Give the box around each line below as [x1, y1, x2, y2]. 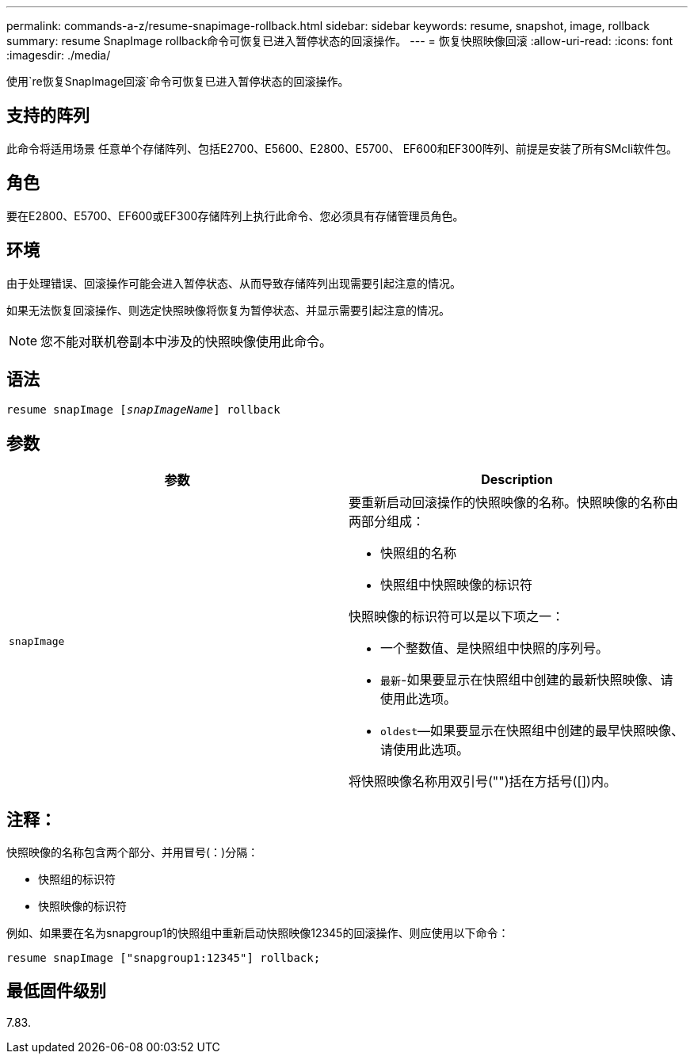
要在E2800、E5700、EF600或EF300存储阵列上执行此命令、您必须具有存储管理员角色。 [6, 208, 464, 223]
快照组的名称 [380, 545, 457, 562]
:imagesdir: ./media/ [6, 48, 111, 62]
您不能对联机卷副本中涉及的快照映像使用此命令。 [40, 333, 333, 349]
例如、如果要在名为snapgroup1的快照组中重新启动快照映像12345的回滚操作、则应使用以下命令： [6, 926, 509, 940]
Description [481, 471, 553, 488]
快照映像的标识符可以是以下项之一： [349, 608, 565, 625]
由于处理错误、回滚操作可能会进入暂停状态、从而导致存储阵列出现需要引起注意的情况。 [6, 276, 461, 290]
